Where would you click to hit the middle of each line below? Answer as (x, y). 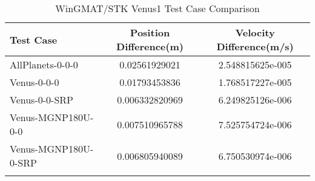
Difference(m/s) (255, 46)
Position (150, 32)
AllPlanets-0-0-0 (44, 64)
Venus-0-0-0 (35, 82)
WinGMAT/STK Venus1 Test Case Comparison (157, 8)
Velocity (255, 32)
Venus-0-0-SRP (41, 100)
